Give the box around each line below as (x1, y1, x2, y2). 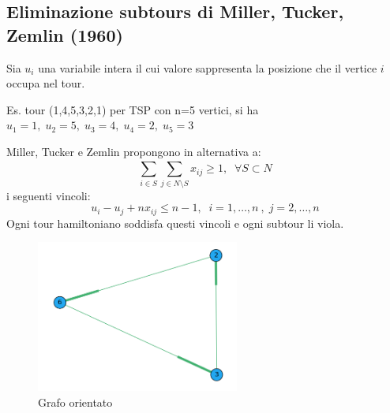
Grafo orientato (38, 393, 113, 410)
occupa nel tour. (6, 75, 85, 91)
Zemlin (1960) (6, 22, 123, 47)
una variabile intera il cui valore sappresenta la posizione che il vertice (38, 59, 377, 76)
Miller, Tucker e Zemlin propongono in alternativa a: (6, 143, 261, 159)
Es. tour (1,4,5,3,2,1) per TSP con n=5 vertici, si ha (6, 101, 259, 117)
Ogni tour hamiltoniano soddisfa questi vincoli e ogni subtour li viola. (6, 214, 344, 231)
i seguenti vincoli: (6, 187, 91, 203)
